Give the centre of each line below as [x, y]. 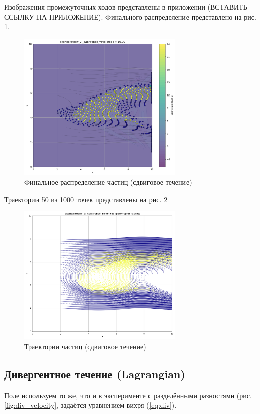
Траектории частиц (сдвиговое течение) [85, 347]
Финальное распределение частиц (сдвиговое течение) [108, 182]
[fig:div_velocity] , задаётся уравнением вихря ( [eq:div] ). [90, 405]
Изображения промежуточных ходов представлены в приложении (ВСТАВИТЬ [126, 7]
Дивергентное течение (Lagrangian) [95, 374]
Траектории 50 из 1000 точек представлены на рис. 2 [86, 199]
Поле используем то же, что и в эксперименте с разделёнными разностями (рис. [128, 395]
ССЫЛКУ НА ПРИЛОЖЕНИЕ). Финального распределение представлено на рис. [130, 17]
